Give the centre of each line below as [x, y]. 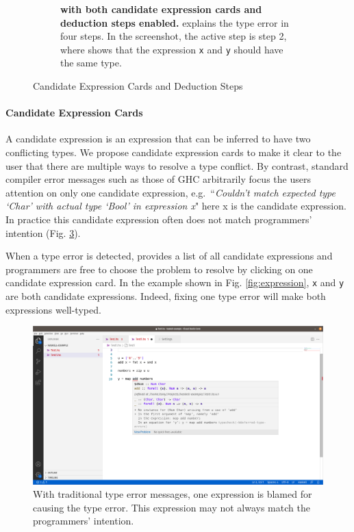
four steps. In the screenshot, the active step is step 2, [174, 36]
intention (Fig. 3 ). [43, 232]
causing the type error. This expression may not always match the [172, 507]
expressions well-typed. [53, 309]
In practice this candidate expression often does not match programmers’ [159, 219]
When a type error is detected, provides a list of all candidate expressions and [169, 256]
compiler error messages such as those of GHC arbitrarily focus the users [158, 179]
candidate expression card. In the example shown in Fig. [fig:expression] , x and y [175, 282]
